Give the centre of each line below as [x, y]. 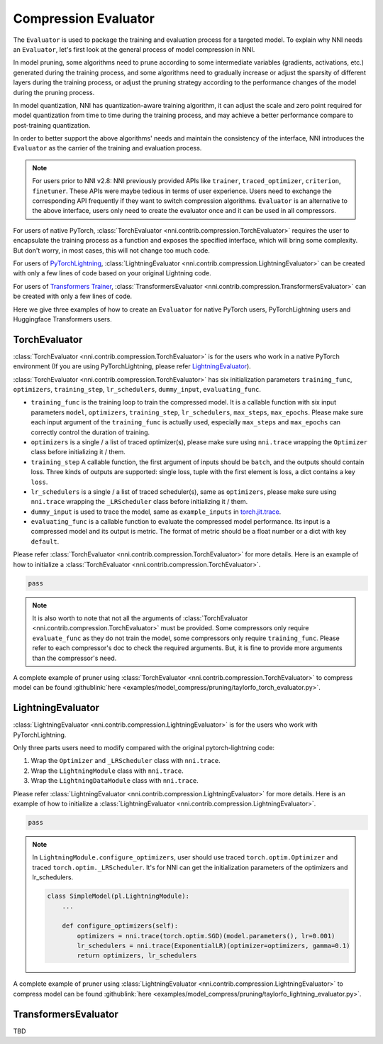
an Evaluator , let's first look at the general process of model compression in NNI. [134, 49]
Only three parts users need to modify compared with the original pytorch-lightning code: [144, 748]
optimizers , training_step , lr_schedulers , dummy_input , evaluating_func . [137, 389]
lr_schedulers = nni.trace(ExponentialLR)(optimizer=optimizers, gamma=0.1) [213, 946]
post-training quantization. [52, 125]
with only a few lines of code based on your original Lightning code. [112, 273]
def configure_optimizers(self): [120, 926]
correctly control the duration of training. [90, 432]
